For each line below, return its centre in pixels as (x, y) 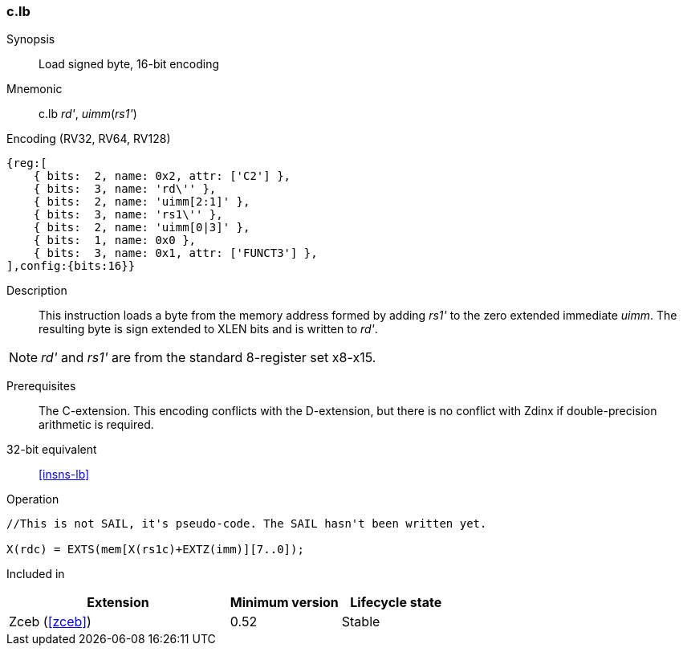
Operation (33, 499)
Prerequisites (41, 386)
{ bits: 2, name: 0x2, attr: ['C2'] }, (162, 176)
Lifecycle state (396, 603)
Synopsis (31, 39)
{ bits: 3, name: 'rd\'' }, (125, 189)
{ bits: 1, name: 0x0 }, (115, 240)
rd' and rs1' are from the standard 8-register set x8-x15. (209, 358)
